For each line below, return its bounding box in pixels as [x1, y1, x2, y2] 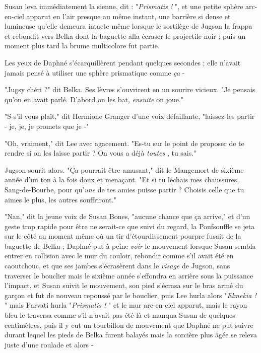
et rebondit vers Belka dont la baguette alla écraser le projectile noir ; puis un [5, 30, 246, 41]
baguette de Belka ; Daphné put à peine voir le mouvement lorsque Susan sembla [5, 240, 256, 251]
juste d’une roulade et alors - [5, 339, 94, 349]
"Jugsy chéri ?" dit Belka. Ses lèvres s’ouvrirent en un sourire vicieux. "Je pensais [5, 84, 255, 95]
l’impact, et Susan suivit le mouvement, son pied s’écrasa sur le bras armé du [5, 280, 243, 291]
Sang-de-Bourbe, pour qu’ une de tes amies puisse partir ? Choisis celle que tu [5, 184, 244, 194]
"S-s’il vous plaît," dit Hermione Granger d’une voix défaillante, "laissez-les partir [5, 111, 255, 121]
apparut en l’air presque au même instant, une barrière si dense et [26, 11, 231, 21]
